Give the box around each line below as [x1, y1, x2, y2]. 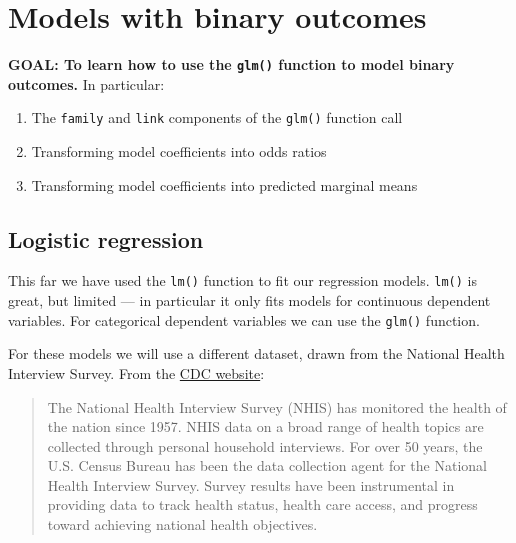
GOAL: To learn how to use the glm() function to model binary [8, 54, 455, 75]
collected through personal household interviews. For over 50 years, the [47, 435, 483, 456]
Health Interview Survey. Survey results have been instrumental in [47, 474, 455, 495]
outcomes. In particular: [8, 73, 165, 94]
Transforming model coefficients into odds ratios [31, 141, 327, 162]
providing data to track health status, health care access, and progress [47, 494, 478, 515]
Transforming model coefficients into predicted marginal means [31, 174, 418, 195]
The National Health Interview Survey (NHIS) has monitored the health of [47, 396, 507, 417]
